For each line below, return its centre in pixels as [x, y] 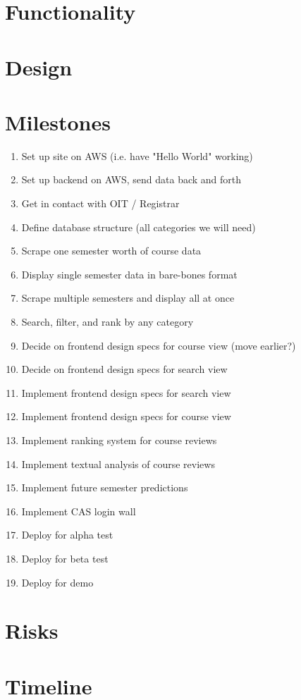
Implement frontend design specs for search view [126, 392]
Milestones [58, 122]
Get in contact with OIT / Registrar [100, 203]
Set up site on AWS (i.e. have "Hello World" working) [137, 155]
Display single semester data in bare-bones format [129, 274]
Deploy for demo [57, 582]
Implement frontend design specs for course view [126, 416]
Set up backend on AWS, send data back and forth [131, 179]
